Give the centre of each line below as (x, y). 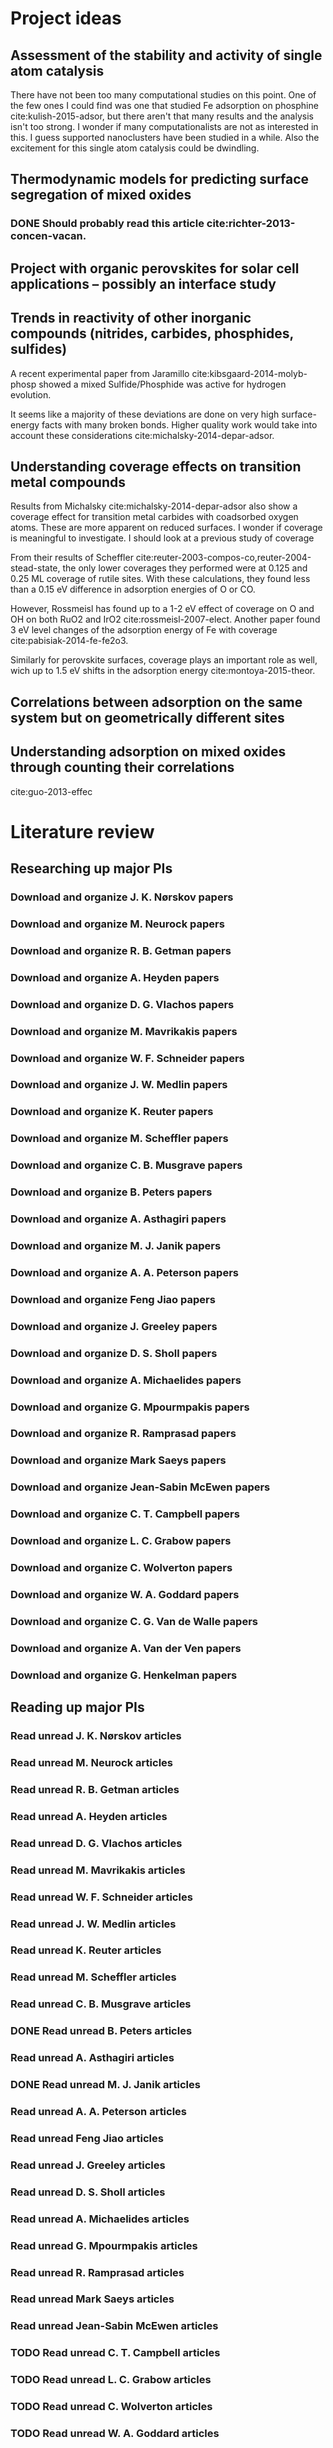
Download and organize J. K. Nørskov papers (122, 897)
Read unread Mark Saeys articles (92, 2299)
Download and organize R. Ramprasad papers (123, 1434)
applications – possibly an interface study (143, 283)
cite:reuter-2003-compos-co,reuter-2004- (223, 558)
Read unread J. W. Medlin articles (93, 1924)
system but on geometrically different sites (147, 717)
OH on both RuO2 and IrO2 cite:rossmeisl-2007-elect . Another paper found (165, 619)
